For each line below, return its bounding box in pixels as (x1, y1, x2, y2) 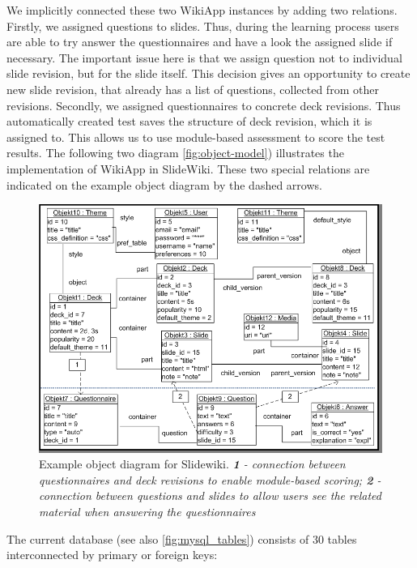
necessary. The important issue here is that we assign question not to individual (6, 49, 402, 66)
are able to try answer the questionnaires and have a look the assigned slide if (6, 33, 393, 50)
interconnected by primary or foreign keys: (6, 546, 218, 563)
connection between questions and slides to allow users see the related (39, 487, 381, 504)
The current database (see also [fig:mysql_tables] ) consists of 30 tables (6, 530, 357, 547)
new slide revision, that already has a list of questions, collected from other (6, 80, 379, 97)
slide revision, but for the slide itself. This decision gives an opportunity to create (6, 65, 411, 82)
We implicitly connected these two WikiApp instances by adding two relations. (6, 2, 398, 18)
